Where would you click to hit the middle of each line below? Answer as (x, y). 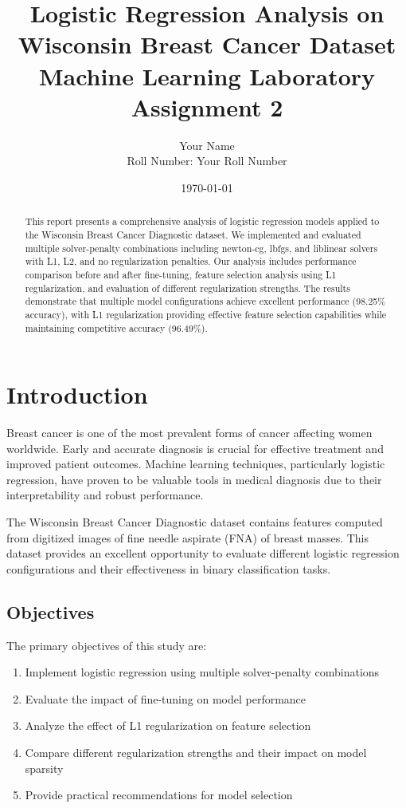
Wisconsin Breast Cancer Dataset (207, 44)
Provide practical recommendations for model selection (159, 795)
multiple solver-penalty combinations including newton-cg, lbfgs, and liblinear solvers (201, 248)
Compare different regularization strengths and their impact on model (196, 753)
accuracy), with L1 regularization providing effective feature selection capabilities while (206, 314)
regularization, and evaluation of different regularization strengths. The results (187, 288)
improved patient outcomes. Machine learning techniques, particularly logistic (196, 464)
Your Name (207, 145)
